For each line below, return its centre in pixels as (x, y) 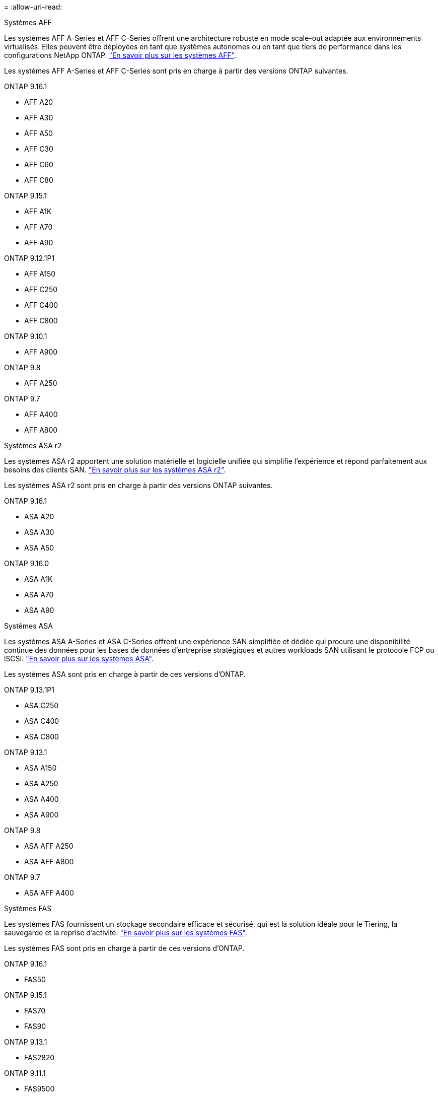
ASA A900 (42, 815)
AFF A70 (39, 227)
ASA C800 (42, 737)
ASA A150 (41, 768)
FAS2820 (40, 1057)
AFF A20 (39, 102)
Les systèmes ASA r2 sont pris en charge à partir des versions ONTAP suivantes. (138, 485)
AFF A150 (40, 274)
